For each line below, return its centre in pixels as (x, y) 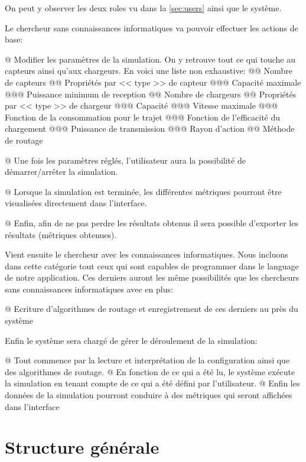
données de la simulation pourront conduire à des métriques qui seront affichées (149, 395)
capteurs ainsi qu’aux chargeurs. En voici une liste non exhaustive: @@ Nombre (149, 71)
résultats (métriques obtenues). (61, 234)
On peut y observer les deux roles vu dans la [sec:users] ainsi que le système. (143, 8)
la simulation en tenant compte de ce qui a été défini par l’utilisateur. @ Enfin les (152, 383)
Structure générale (82, 447)
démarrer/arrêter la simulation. (61, 172)
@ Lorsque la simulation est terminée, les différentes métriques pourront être (143, 191)
